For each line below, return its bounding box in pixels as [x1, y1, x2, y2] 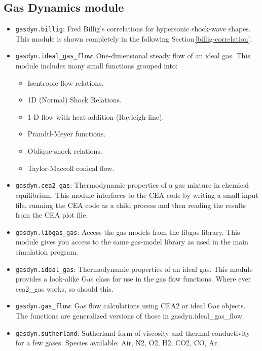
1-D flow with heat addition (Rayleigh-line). [27, 111, 164, 122]
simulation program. [15, 246, 79, 257]
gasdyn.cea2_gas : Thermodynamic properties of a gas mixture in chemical [15, 180, 249, 190]
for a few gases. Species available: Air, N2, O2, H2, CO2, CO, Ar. [15, 337, 219, 348]
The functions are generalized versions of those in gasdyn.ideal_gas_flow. [15, 310, 244, 321]
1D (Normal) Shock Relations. [27, 94, 122, 105]
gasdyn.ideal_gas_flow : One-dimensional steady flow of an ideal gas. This [15, 50, 250, 61]
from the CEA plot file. [15, 209, 88, 220]
